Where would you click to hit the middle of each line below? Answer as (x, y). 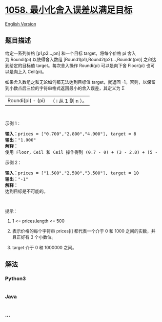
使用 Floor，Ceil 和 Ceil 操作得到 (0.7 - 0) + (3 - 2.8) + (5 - (81, 152)
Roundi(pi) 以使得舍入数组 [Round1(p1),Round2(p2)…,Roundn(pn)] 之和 (81, 59)
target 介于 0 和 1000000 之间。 (44, 247)
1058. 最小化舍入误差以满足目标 (69, 10)
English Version (21, 24)
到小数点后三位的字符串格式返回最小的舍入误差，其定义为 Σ (65, 88)
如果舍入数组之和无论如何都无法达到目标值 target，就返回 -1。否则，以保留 (80, 82)
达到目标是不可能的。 (26, 191)
